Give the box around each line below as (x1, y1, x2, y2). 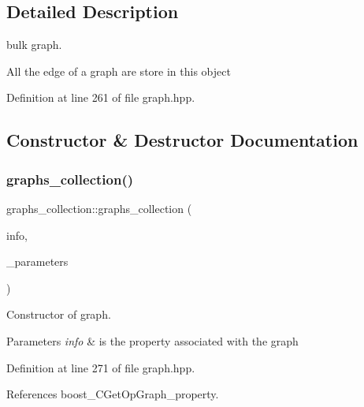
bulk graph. (6, 36, 62, 53)
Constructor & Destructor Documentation (6, 128, 358, 152)
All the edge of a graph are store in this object (6, 62, 231, 79)
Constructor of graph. (6, 306, 111, 323)
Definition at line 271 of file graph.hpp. (6, 359, 195, 375)
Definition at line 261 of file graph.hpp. (6, 89, 195, 106)
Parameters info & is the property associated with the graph (6, 332, 299, 349)
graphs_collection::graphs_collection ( (6, 200, 192, 216)
